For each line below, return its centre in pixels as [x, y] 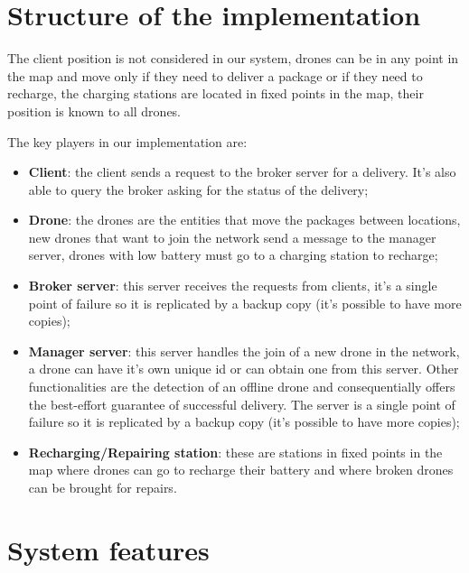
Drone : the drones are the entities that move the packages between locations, [244, 220]
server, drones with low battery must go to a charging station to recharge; [233, 255]
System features [108, 549]
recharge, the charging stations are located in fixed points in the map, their [216, 93]
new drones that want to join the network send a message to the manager [232, 237]
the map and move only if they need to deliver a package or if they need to [215, 75]
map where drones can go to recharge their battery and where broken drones [241, 470]
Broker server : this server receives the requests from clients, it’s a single [233, 286]
